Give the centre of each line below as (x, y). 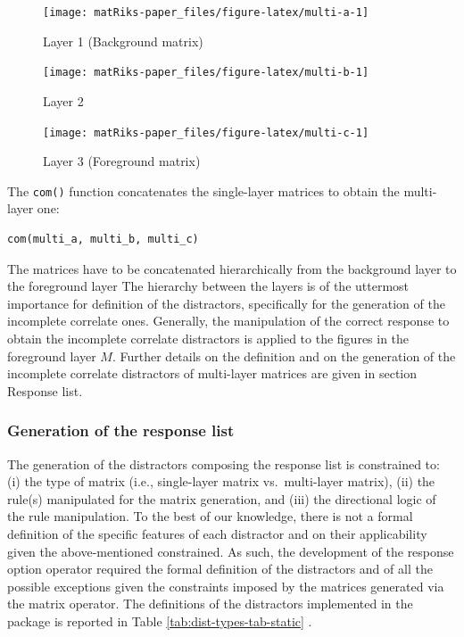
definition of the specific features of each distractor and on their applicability (217, 533)
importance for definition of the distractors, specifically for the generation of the (226, 303)
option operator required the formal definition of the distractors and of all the (220, 569)
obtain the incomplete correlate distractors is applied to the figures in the (208, 338)
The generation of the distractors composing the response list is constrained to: (224, 463)
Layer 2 (63, 100)
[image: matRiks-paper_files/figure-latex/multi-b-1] (206, 73)
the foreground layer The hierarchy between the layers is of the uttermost (208, 286)
